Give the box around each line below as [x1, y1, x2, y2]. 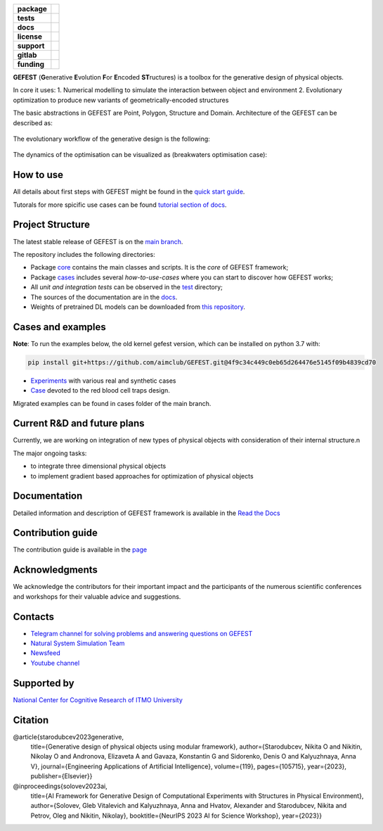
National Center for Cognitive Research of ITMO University [13, 695, 183, 704]
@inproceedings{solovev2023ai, [13, 782, 108, 790]
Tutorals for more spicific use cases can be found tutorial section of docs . [13, 201, 227, 209]
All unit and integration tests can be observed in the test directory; [30, 283, 223, 291]
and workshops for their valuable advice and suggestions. [13, 592, 181, 601]
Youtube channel [30, 659, 80, 667]
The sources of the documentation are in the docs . [30, 293, 178, 301]
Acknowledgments [13, 564, 98, 576]
